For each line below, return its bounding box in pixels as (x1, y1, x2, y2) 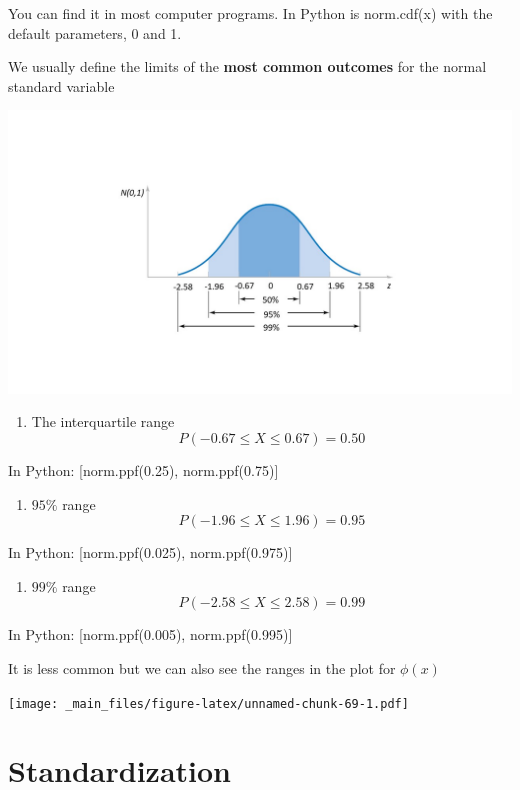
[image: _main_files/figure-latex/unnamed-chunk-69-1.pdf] (8, 696, 409, 711)
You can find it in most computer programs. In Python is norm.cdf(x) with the (8, 3, 493, 23)
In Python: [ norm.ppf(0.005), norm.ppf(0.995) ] (8, 624, 293, 645)
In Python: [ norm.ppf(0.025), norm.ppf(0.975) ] (8, 542, 293, 563)
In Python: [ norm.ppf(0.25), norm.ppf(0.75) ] (8, 460, 279, 481)
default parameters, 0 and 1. (8, 22, 182, 43)
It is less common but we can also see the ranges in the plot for (8, 658, 396, 679)
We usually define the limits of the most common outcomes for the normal (8, 56, 487, 77)
